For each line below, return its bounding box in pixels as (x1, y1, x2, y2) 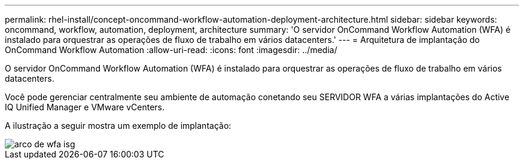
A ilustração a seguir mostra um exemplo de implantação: (5, 120, 231, 131)
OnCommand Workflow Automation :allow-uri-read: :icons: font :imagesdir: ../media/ (5, 45, 337, 55)
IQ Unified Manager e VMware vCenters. (5, 102, 165, 112)
